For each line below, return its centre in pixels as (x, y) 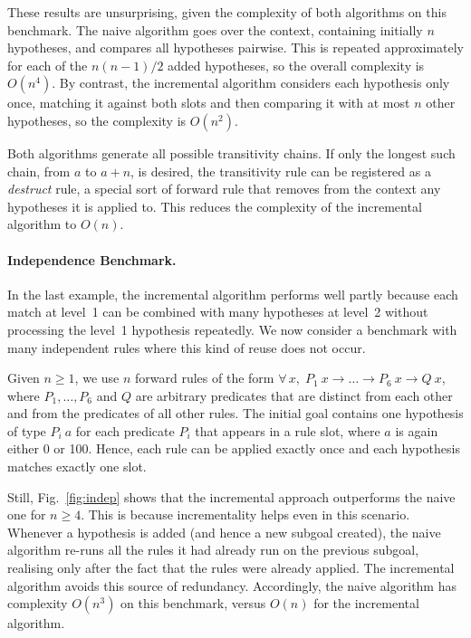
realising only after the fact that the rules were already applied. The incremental (231, 568)
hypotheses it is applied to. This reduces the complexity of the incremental (215, 206)
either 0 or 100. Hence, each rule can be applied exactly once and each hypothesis (234, 448)
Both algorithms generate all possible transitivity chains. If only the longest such (231, 152)
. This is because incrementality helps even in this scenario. (245, 514)
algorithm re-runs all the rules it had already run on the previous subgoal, (213, 550)
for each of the (48, 65)
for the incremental (366, 603)
